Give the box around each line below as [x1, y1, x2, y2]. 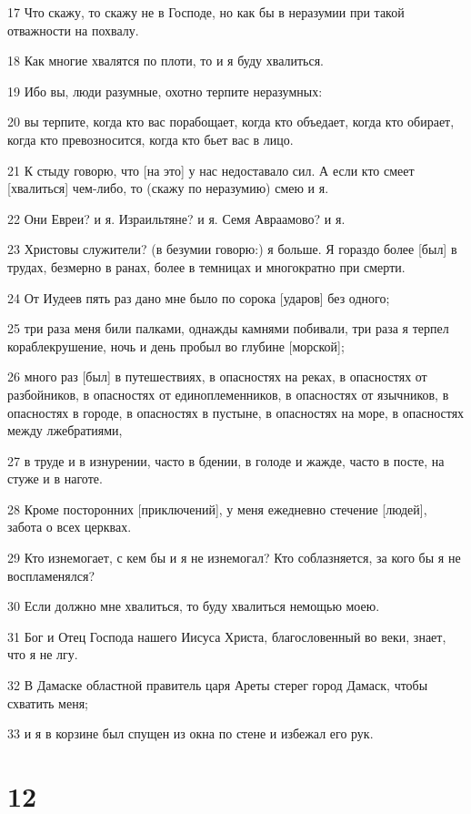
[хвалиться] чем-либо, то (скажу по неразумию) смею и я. [7, 178, 329, 198]
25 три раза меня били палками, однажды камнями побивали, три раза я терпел [7, 319, 449, 338]
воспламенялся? [7, 565, 95, 585]
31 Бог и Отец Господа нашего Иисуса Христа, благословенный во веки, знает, [7, 626, 446, 646]
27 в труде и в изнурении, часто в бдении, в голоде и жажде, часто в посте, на [7, 451, 445, 470]
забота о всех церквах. [7, 517, 132, 536]
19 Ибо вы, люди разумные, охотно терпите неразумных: [7, 81, 323, 100]
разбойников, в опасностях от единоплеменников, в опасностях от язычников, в [7, 384, 449, 403]
